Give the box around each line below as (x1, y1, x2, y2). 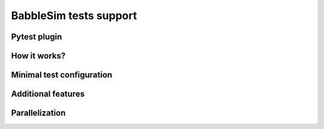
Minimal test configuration (11, 70, 113, 80)
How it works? (11, 51, 66, 61)
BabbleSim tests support (11, 9, 137, 22)
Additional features (11, 89, 85, 99)
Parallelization (11, 108, 66, 118)
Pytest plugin (11, 32, 62, 42)
